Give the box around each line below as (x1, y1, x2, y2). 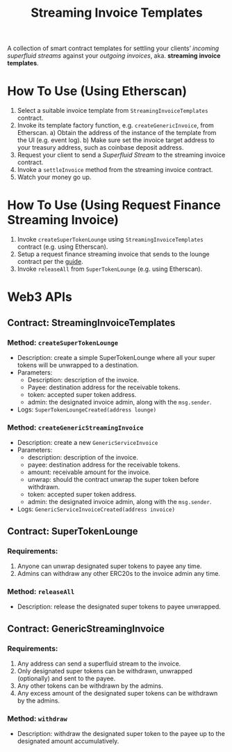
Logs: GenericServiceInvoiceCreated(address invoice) (17, 505, 176, 513)
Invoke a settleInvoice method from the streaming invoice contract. (17, 166, 213, 174)
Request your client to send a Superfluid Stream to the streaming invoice (17, 151, 226, 159)
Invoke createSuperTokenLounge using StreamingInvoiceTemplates (17, 235, 204, 244)
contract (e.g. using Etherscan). (17, 242, 108, 251)
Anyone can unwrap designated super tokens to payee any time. (17, 562, 202, 570)
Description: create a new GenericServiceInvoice (17, 439, 158, 447)
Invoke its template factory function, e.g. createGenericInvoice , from (17, 121, 214, 130)
